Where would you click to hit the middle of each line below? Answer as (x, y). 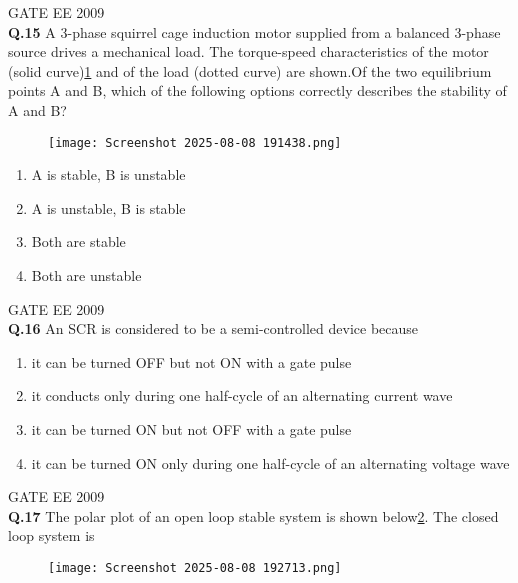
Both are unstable (86, 275)
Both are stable (78, 241)
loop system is (51, 535)
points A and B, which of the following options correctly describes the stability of (257, 90)
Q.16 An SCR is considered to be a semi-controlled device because (213, 328)
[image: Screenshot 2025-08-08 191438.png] (195, 142)
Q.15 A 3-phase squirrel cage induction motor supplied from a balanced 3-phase (254, 31)
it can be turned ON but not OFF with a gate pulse (191, 428)
